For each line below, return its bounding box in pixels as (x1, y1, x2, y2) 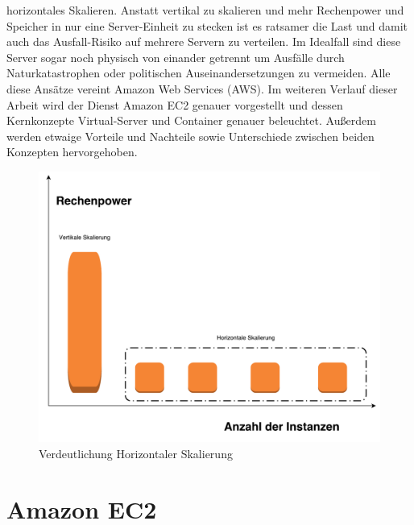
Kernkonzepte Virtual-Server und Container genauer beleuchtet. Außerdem (6, 112, 376, 129)
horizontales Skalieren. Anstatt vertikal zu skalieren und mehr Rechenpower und (6, 2, 404, 18)
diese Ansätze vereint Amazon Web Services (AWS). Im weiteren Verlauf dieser (6, 80, 398, 97)
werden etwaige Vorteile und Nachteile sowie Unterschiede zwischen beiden (6, 127, 375, 144)
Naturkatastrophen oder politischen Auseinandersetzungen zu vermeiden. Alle (6, 64, 391, 81)
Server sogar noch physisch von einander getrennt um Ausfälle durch (6, 48, 345, 65)
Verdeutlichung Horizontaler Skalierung (39, 444, 233, 461)
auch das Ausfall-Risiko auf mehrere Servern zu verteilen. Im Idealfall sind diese (6, 33, 401, 50)
